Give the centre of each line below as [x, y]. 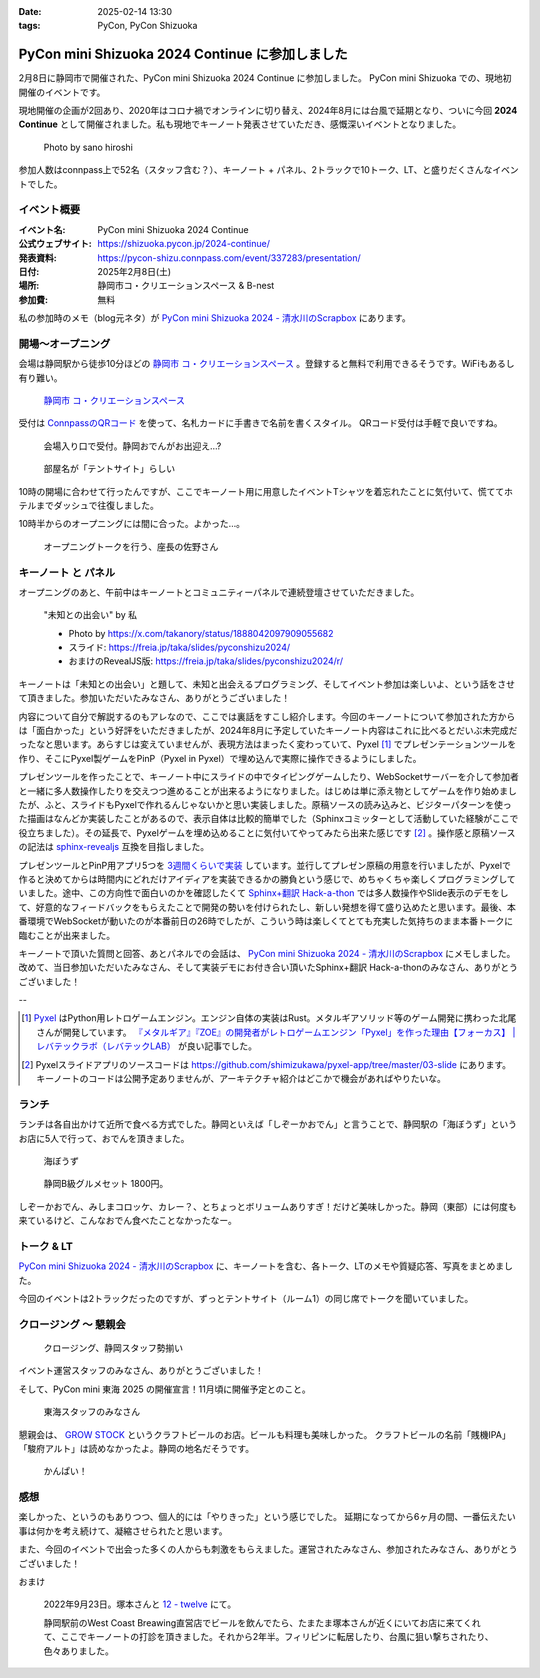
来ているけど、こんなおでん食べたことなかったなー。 [127, 1221]
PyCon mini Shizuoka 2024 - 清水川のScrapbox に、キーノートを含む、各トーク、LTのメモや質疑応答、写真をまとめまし [266, 1266]
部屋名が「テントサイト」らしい [109, 469]
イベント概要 [49, 210]
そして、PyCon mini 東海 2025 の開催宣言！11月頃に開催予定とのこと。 [165, 1389]
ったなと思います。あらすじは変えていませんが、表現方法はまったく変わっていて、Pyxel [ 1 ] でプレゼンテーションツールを [267, 744]
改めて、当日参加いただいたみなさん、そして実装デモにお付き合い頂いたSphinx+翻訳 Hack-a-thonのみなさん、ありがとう [268, 967]
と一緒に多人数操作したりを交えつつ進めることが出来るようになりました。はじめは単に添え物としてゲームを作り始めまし [267, 791]
